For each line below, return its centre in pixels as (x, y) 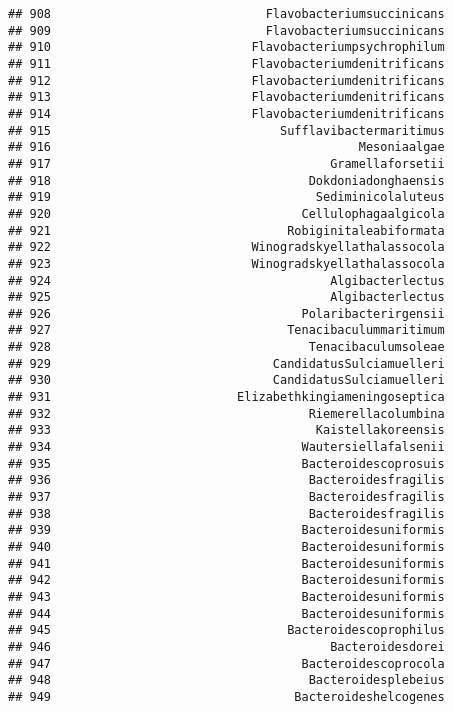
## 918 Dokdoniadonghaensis (226, 180)
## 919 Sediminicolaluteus (226, 197)
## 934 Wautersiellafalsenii (226, 447)
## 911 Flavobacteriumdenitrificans (226, 63)
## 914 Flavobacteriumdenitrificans (226, 113)
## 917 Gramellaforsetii (226, 163)
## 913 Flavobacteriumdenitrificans (226, 97)
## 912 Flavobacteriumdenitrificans (226, 80)
